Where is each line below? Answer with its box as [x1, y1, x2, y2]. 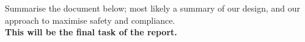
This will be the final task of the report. [5, 26, 177, 38]
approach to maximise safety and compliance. [5, 13, 175, 26]
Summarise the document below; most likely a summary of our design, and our [5, 2, 301, 14]
